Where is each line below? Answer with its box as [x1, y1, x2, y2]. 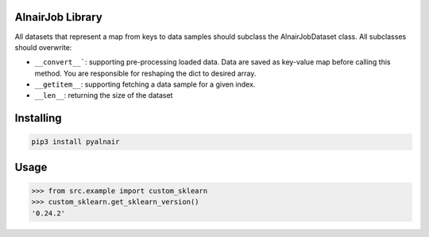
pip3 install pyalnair [31, 138, 120, 146]
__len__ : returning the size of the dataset [34, 91, 173, 100]
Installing [14, 111, 63, 125]
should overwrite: [14, 42, 72, 52]
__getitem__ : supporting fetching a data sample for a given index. [34, 80, 256, 89]
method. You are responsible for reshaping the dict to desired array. [34, 68, 257, 78]
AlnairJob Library [14, 10, 102, 24]
